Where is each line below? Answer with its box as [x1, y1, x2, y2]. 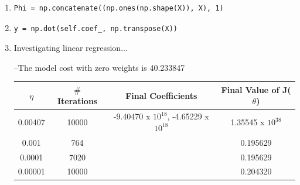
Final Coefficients [125, 89, 197, 101]
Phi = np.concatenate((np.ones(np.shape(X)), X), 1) [13, 4, 224, 12]
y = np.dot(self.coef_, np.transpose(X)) [13, 24, 178, 33]
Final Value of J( [221, 83, 291, 95]
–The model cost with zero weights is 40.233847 [13, 61, 185, 73]
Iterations [57, 95, 98, 107]
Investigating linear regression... [13, 42, 128, 54]
